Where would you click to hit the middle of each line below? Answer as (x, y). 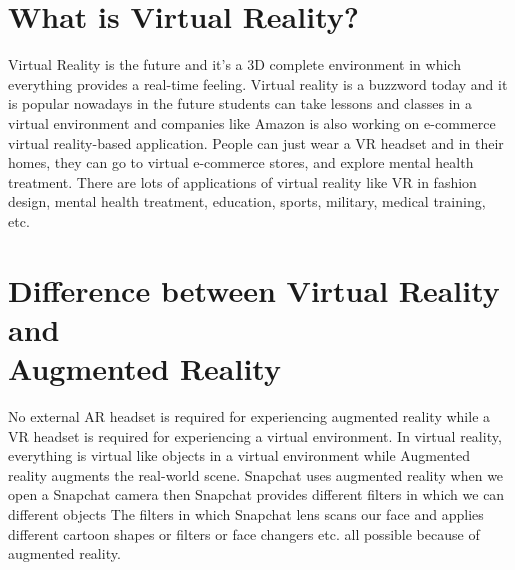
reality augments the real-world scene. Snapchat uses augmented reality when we (256, 474)
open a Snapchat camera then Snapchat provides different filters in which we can (256, 494)
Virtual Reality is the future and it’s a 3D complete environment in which (234, 64)
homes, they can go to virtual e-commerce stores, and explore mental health (241, 162)
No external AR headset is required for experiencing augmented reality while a (249, 415)
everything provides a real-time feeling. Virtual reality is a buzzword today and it (258, 83)
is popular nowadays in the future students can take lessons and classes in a (240, 103)
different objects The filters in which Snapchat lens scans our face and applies (246, 513)
